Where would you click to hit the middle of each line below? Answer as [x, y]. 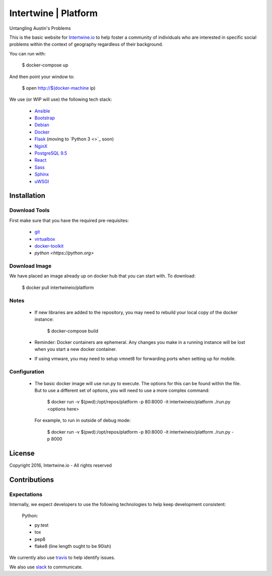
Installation [27, 196]
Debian [42, 125]
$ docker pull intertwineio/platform [58, 287]
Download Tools [29, 210]
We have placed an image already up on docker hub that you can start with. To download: [103, 276]
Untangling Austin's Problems [40, 28]
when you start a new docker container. [76, 349]
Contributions [31, 480]
